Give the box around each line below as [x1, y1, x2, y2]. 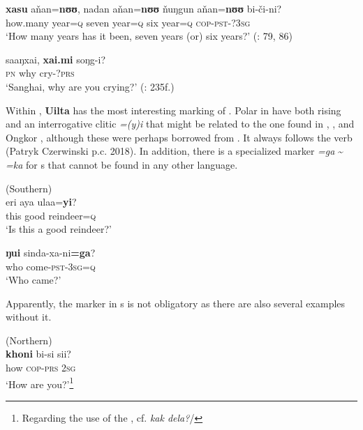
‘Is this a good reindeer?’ [6, 222, 112, 236]
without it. [6, 309, 52, 324]
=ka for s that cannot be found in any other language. [6, 157, 238, 171]
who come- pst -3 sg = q [6, 259, 96, 273]
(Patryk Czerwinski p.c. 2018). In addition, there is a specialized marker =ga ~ [6, 144, 343, 158]
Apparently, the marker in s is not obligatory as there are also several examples [6, 295, 346, 310]
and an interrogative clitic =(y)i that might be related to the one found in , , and [6, 116, 355, 131]
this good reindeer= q [6, 208, 96, 222]
